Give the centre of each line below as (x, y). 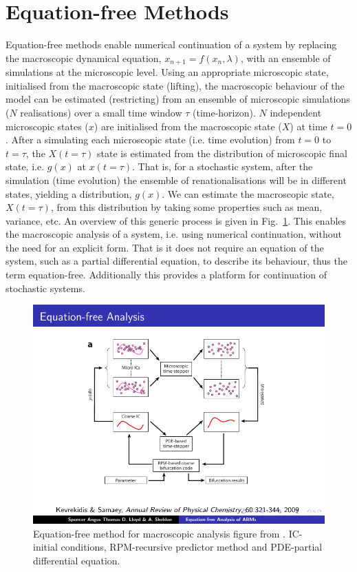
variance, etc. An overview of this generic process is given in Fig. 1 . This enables (176, 220)
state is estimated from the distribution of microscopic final (222, 153)
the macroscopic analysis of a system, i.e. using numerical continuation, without (174, 234)
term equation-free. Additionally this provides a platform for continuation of (166, 275)
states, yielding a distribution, (69, 193)
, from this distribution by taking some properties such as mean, (186, 207)
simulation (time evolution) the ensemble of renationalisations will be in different (176, 180)
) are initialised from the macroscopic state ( (188, 126)
